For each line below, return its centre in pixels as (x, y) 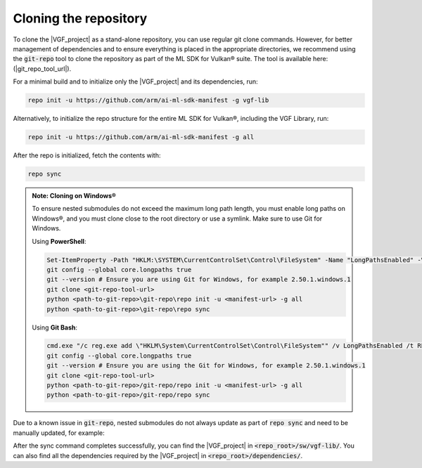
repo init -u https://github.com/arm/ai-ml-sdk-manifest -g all (141, 137)
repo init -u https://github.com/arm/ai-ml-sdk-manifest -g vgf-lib (148, 100)
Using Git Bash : (55, 327)
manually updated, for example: (59, 433)
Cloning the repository (80, 18)
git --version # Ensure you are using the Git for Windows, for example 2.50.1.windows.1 (206, 366)
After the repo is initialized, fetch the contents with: (87, 155)
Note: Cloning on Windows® (74, 196)
